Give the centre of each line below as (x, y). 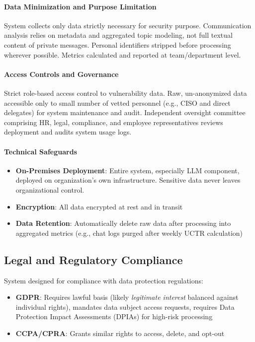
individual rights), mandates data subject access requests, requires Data (125, 307)
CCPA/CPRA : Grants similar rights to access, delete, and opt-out (120, 333)
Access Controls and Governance (61, 74)
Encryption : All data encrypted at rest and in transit (99, 206)
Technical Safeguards (41, 151)
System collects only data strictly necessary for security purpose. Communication (128, 25)
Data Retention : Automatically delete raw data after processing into (123, 223)
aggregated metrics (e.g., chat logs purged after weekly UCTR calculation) (129, 233)
